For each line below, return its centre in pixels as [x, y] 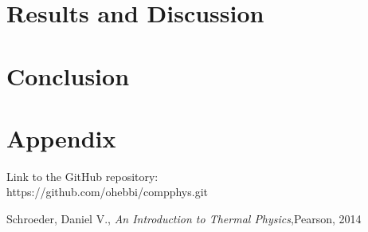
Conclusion [68, 75]
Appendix [61, 138]
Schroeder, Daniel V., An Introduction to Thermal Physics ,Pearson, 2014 [184, 219]
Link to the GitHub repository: [82, 176]
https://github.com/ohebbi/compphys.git [107, 192]
